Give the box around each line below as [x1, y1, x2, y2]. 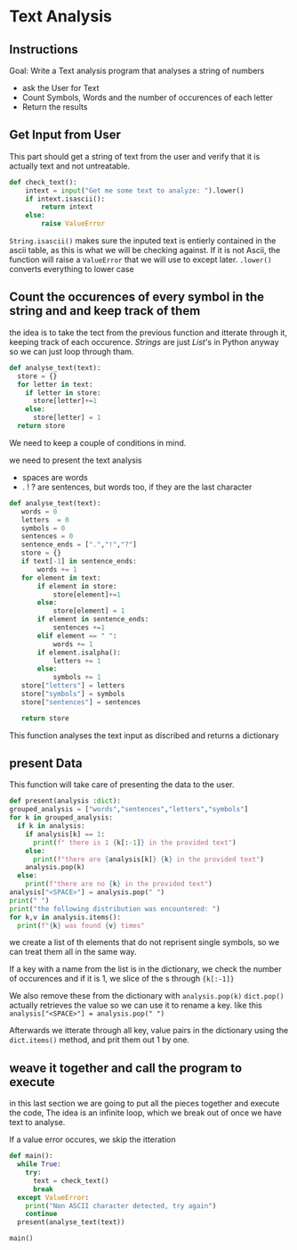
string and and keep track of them [9, 303, 201, 318]
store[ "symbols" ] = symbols [20, 689, 125, 698]
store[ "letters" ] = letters [20, 681, 125, 690]
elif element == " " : [36, 631, 117, 640]
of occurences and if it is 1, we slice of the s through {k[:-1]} [9, 974, 235, 984]
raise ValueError [41, 219, 105, 228]
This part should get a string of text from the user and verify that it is [9, 151, 261, 161]
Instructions [9, 42, 78, 57]
